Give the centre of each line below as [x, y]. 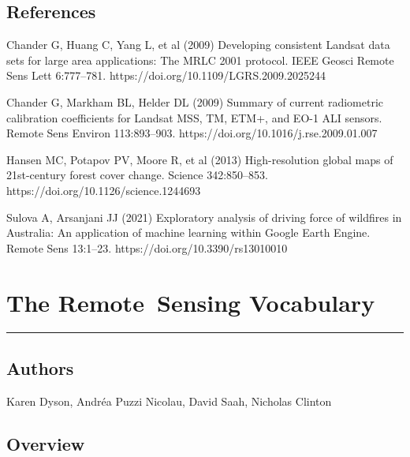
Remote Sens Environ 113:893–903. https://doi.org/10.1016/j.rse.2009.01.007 [192, 133]
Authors [40, 367]
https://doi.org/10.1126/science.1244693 [104, 190]
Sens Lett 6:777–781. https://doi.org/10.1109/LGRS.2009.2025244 [166, 75]
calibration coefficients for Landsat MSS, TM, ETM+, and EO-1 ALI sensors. [194, 117]
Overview [46, 443]
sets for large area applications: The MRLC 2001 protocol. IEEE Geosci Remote [200, 60]
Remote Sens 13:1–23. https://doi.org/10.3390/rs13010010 [147, 247]
